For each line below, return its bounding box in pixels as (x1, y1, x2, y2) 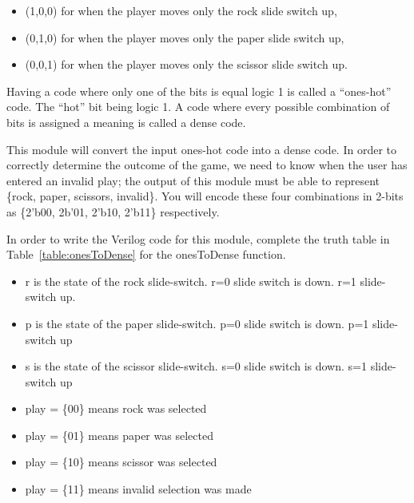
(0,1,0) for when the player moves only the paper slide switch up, (25, 29, 344, 46)
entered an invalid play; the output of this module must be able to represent (6, 172, 380, 188)
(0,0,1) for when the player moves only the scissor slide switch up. (25, 56, 348, 73)
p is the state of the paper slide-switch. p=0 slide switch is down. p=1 (25, 315, 369, 331)
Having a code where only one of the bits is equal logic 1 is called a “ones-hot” (6, 82, 392, 99)
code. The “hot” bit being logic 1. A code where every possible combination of (6, 98, 390, 115)
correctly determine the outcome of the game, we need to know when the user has (6, 156, 408, 173)
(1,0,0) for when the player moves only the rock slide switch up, (25, 2, 337, 18)
